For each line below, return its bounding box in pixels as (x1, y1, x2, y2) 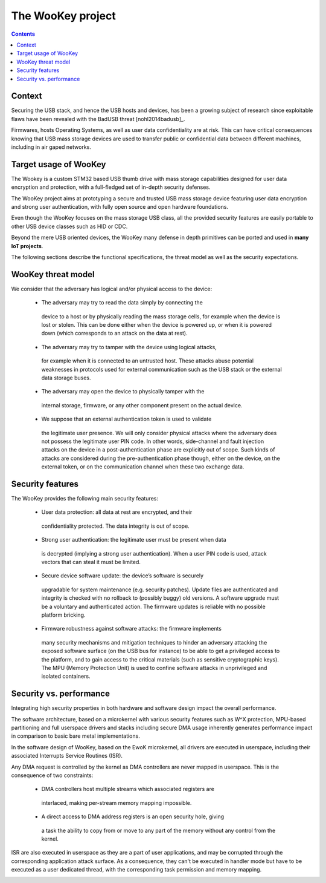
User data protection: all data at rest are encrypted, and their (41, 508, 193, 516)
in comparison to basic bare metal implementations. (11, 732, 140, 740)
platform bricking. (41, 611, 86, 619)
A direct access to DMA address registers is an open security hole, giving (41, 813, 225, 820)
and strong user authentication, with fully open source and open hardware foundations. (11, 203, 229, 211)
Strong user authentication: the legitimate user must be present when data (41, 536, 226, 543)
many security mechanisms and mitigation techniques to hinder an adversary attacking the (41, 638, 267, 646)
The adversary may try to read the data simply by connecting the (41, 299, 203, 306)
